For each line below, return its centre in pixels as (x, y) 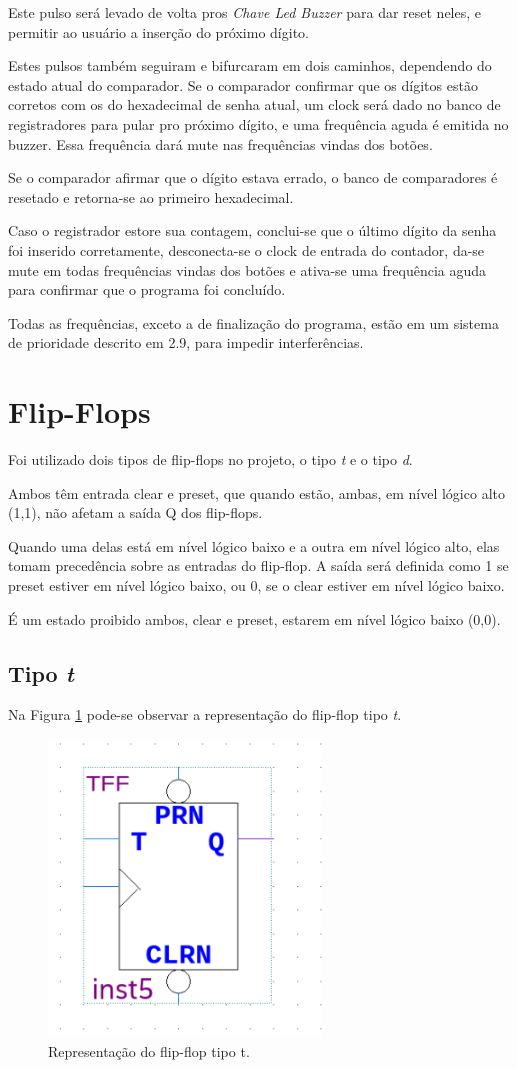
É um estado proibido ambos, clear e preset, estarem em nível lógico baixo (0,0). (254, 618)
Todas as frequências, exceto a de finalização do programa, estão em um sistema (253, 322)
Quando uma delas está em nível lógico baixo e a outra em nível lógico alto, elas (254, 545)
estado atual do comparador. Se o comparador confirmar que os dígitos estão (243, 84)
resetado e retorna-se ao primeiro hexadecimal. (151, 196)
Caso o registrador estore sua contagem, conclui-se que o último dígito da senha (252, 230)
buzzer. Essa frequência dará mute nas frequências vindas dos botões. (220, 143)
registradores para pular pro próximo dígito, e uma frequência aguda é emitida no (258, 123)
